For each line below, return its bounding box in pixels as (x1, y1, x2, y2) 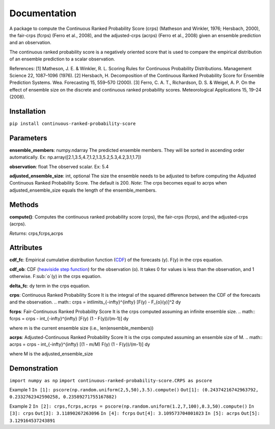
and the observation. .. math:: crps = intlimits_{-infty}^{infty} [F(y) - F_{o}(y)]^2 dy (9, 299, 181, 305)
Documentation (9, 8, 77, 19)
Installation (9, 107, 46, 115)
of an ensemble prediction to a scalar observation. (9, 56, 115, 62)
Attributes (9, 243, 43, 252)
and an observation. (9, 40, 52, 46)
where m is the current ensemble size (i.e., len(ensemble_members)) (9, 325, 154, 331)
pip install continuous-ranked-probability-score (9, 120, 136, 127)
